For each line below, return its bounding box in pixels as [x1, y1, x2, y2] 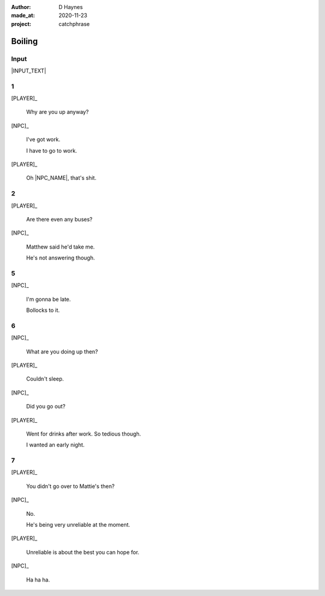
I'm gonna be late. [26, 296, 72, 303]
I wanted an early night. [26, 441, 85, 449]
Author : [11, 4, 31, 10]
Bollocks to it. [26, 306, 60, 314]
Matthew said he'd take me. [26, 243, 95, 250]
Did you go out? [26, 403, 66, 410]
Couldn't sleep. [26, 375, 64, 382]
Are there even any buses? [26, 215, 93, 223]
